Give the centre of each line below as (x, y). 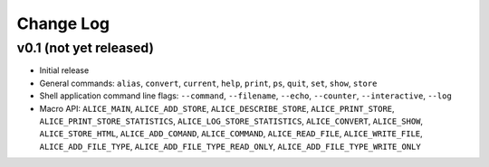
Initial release (64, 70)
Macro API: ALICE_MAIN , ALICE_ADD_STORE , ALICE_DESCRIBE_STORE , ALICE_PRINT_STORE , (217, 108)
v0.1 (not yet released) (85, 48)
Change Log (63, 23)
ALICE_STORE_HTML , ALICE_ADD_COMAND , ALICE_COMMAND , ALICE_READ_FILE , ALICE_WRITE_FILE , (231, 134)
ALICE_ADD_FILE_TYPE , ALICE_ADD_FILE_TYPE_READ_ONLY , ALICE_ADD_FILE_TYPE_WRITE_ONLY (230, 146)
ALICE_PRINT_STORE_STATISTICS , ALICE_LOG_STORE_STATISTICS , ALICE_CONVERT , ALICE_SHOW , (231, 121)
